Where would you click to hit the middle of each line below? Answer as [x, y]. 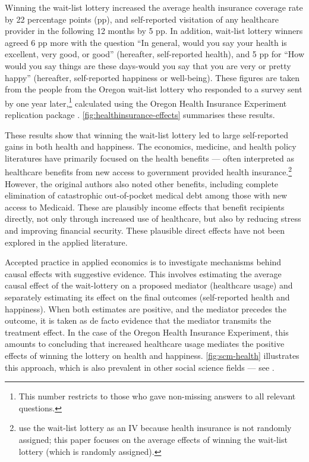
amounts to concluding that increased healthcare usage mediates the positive [145, 344]
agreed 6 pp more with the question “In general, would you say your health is [146, 42]
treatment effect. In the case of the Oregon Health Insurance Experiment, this [147, 332]
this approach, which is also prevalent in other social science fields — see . [140, 367]
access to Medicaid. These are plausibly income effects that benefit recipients [145, 207]
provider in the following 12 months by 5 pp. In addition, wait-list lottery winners [154, 31]
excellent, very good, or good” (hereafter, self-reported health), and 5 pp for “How [154, 54]
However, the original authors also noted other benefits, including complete [142, 183]
